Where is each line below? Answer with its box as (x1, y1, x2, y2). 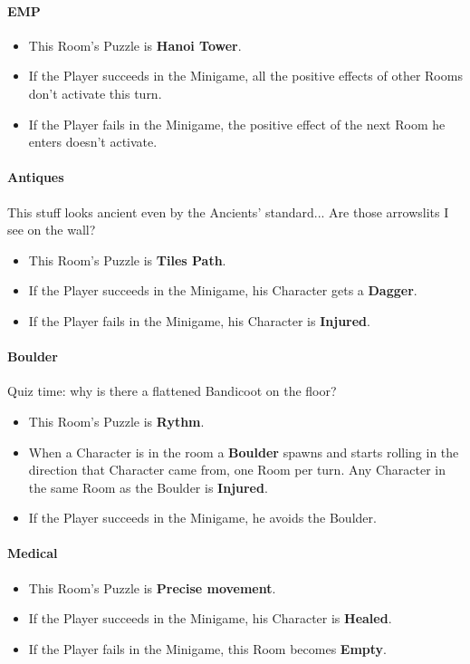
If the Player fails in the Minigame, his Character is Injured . (28, 311, 370, 330)
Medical (7, 544, 58, 563)
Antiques (7, 168, 64, 187)
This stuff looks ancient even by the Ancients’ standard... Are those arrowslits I (7, 202, 449, 221)
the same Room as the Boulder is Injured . (28, 477, 268, 496)
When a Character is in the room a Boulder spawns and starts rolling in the (28, 442, 459, 461)
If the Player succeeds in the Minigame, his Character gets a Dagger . (28, 281, 417, 300)
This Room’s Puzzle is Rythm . (28, 411, 205, 430)
